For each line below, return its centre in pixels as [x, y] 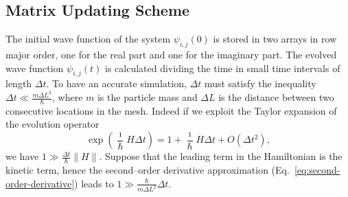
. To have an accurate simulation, [116, 83]
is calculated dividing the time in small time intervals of [222, 68]
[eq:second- [317, 169]
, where [67, 97]
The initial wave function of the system [88, 39]
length [19, 83]
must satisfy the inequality [260, 83]
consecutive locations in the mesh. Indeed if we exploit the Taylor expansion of [171, 110]
